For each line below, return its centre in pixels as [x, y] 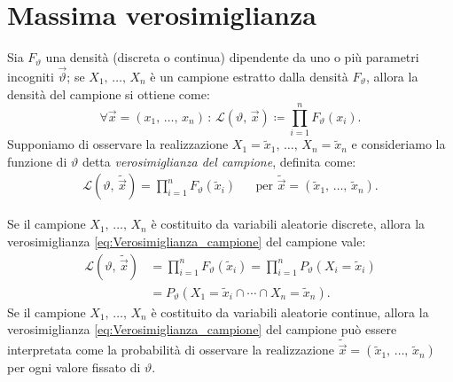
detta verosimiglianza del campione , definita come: [219, 161]
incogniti [31, 76]
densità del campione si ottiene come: [109, 94]
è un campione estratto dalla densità [249, 76]
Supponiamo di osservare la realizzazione [118, 144]
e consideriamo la [398, 144]
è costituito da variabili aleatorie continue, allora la [290, 312]
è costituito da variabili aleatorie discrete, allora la [288, 224]
